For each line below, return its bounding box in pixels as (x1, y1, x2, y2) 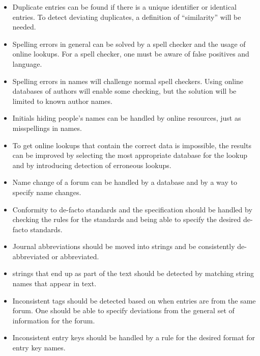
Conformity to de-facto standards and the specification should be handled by (12, 204, 252, 214)
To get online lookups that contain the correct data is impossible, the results (12, 140, 251, 150)
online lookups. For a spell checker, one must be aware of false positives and (12, 48, 249, 59)
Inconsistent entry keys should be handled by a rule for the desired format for (12, 332, 255, 343)
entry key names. (12, 342, 66, 353)
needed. (12, 21, 36, 32)
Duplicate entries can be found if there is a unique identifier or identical (12, 2, 237, 12)
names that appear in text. (12, 278, 97, 289)
